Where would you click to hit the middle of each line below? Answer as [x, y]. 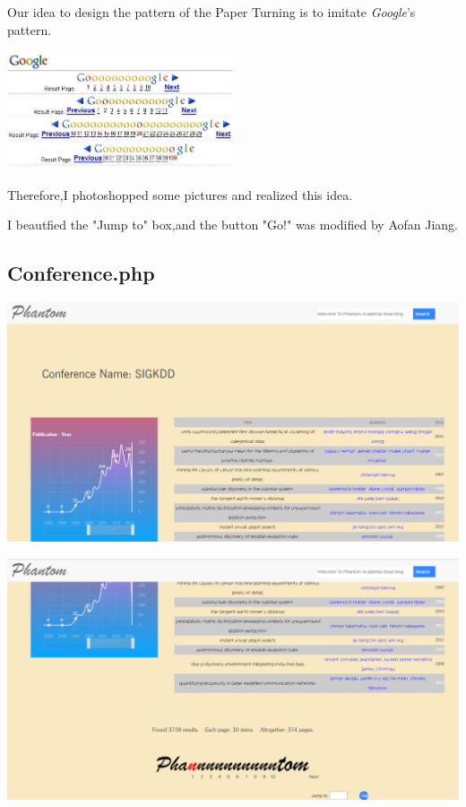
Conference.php [81, 273]
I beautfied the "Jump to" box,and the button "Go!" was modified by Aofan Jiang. [233, 225]
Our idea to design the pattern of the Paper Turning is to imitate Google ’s [211, 12]
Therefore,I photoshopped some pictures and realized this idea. [180, 194]
